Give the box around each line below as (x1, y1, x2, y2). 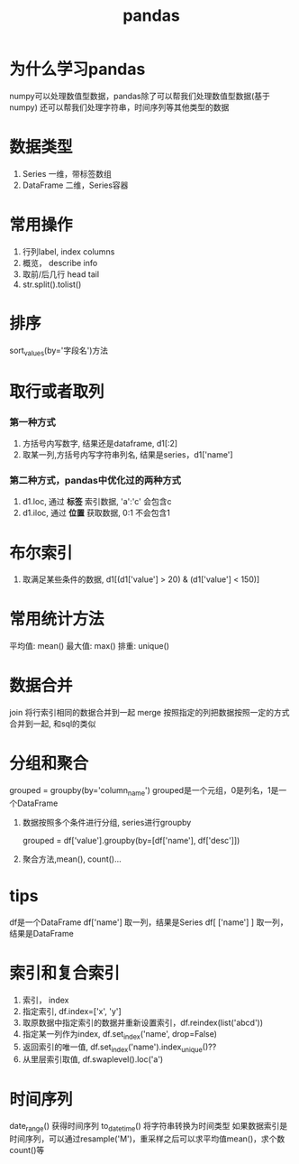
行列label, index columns (22, 245, 115, 257)
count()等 (9, 1145, 45, 1156)
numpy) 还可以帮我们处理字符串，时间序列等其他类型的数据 (9, 101, 230, 113)
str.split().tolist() (22, 279, 82, 290)
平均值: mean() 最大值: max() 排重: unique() (9, 641, 169, 651)
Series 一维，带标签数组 (22, 168, 113, 179)
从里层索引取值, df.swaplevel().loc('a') (22, 1054, 164, 1065)
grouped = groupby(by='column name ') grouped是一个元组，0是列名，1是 (9, 785, 279, 798)
